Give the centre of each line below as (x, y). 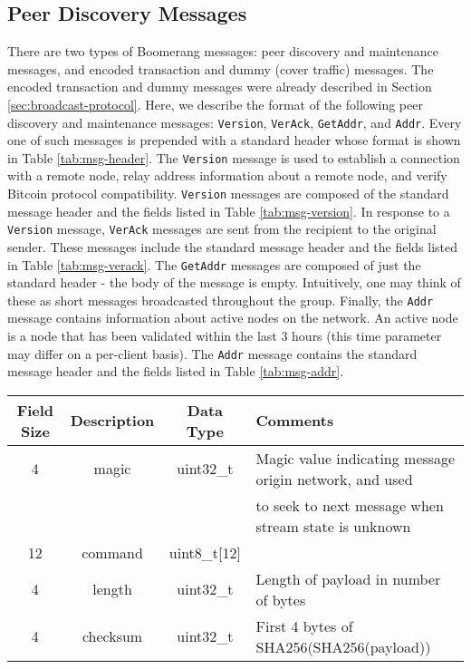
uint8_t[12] (205, 552)
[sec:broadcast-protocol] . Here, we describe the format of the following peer (215, 104)
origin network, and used (334, 479)
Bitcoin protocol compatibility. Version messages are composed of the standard (228, 194)
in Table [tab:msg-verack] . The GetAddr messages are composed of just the (214, 264)
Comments (295, 421)
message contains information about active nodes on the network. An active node (233, 318)
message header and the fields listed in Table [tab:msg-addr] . (176, 371)
